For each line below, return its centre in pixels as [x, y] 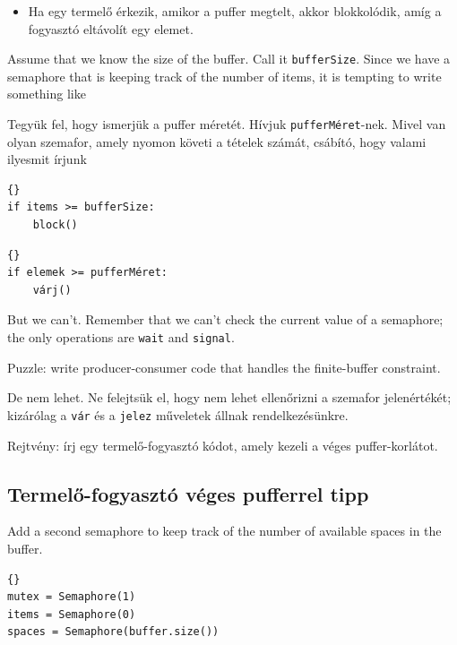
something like [47, 94]
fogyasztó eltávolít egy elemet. [111, 28]
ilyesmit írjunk [47, 159]
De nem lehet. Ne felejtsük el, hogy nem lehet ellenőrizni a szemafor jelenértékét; [229, 397]
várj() [52, 290]
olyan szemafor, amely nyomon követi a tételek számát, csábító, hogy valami [217, 141]
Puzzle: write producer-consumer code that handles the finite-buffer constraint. [224, 367]
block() [55, 225]
